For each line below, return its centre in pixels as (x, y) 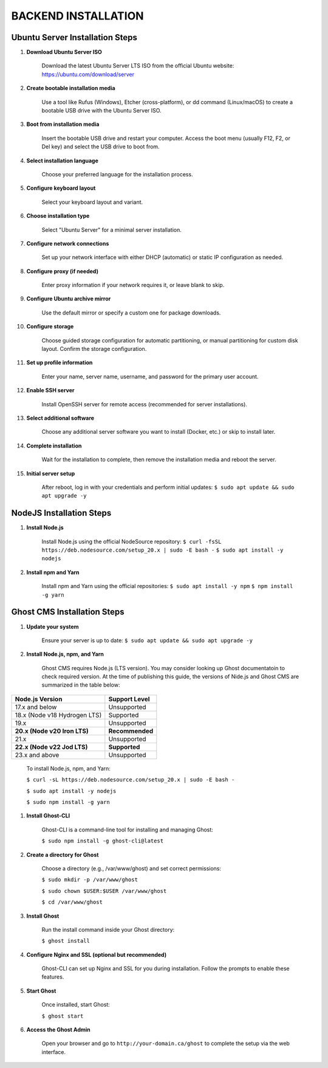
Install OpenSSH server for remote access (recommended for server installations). (144, 404)
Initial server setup (51, 473)
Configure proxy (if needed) (62, 271)
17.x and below (36, 707)
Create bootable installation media (71, 88)
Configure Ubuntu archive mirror (69, 299)
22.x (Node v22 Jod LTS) (51, 747)
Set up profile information (60, 362)
